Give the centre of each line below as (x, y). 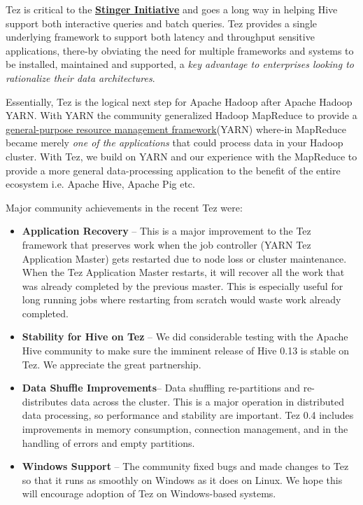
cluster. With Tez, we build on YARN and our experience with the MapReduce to (181, 156)
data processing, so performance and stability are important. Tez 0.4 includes (188, 415)
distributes (45, 401)
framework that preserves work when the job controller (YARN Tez (166, 244)
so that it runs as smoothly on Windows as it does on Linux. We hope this (182, 479)
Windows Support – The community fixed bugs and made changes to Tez (185, 466)
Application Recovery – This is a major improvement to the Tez (166, 231)
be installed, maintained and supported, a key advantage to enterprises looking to (180, 64)
